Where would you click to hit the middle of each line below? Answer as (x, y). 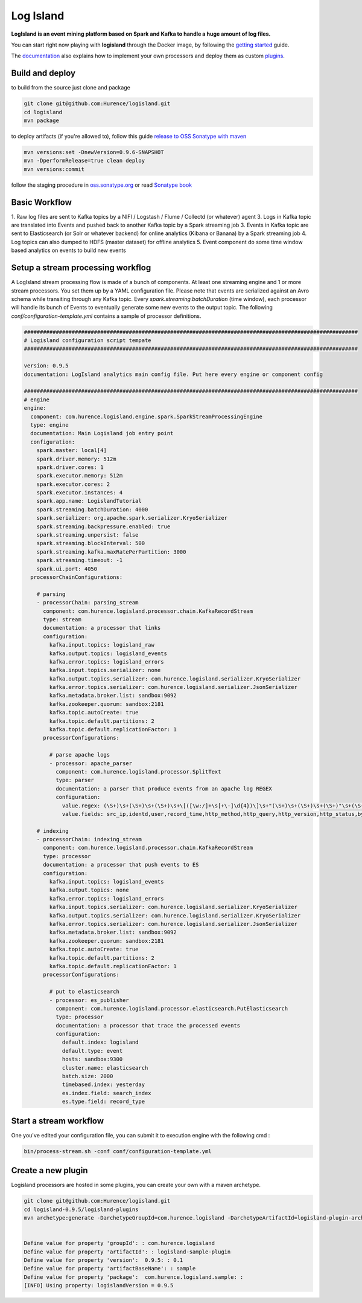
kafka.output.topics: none (89, 890)
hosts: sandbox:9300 (92, 1059)
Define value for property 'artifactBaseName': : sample (110, 1269)
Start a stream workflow (58, 1121)
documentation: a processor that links (102, 628)
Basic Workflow (42, 202)
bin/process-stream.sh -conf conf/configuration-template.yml (118, 1151)
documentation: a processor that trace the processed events (148, 1025)
